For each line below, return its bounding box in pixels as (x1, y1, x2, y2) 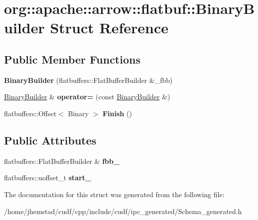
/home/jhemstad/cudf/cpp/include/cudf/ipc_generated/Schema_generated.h (4, 206, 242, 216)
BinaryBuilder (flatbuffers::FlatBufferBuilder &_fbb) (4, 74, 173, 85)
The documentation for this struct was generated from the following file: (4, 189, 225, 199)
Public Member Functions (4, 51, 140, 67)
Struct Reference (50, 17, 169, 38)
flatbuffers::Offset (4, 108, 57, 118)
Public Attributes (4, 132, 97, 147)
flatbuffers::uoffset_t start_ (4, 172, 92, 183)
